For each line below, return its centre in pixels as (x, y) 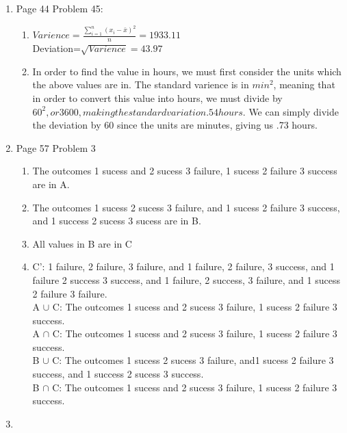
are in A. (51, 184)
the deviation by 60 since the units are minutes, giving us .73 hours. (175, 125)
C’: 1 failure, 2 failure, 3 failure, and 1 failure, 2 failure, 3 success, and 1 (183, 266)
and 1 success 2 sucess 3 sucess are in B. (117, 221)
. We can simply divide (291, 111)
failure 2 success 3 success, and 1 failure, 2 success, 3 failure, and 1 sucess (186, 279)
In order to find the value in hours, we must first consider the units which (187, 71)
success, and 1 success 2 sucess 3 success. (118, 374)
